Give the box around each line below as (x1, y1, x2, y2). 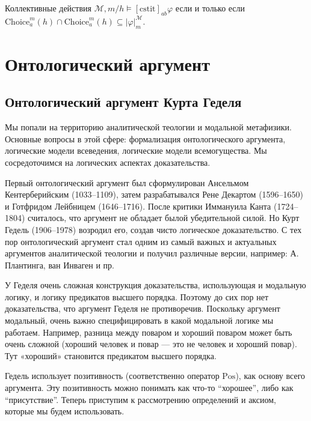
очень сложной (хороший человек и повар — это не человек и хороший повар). (5, 338, 297, 350)
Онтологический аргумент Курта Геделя (5, 92, 242, 111)
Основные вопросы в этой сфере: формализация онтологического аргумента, (5, 132, 286, 145)
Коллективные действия (5, 2, 91, 14)
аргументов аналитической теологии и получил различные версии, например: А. (5, 247, 299, 259)
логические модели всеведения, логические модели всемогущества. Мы (5, 144, 267, 157)
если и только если (175, 2, 245, 14)
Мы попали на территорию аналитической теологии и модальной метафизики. (5, 121, 292, 133)
